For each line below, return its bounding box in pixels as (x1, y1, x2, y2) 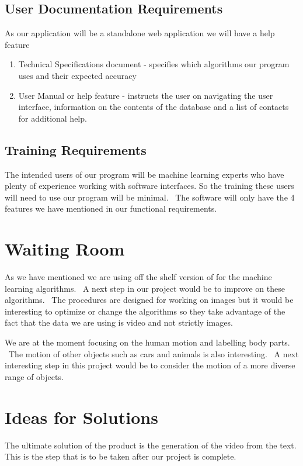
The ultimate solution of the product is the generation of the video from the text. (5, 439, 297, 451)
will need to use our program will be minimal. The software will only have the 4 (5, 191, 295, 203)
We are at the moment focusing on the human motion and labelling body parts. (5, 336, 290, 348)
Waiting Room (5, 237, 125, 261)
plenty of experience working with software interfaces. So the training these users (5, 180, 294, 192)
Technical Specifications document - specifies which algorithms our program (18, 58, 290, 70)
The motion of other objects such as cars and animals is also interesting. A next (8, 347, 299, 360)
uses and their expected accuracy (18, 69, 137, 81)
